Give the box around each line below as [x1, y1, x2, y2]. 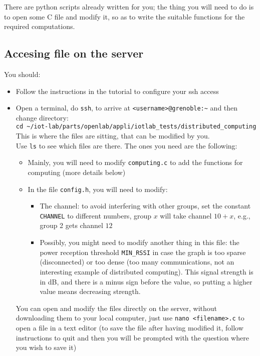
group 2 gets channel [40, 220, 103, 230]
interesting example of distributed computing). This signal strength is [40, 266, 253, 276]
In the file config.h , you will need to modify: [28, 183, 168, 194]
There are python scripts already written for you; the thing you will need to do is [4, 1, 254, 11]
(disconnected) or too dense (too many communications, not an [40, 256, 234, 267]
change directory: [16, 112, 69, 122]
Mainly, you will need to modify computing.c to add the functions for [28, 157, 243, 167]
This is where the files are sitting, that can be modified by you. [16, 130, 210, 141]
